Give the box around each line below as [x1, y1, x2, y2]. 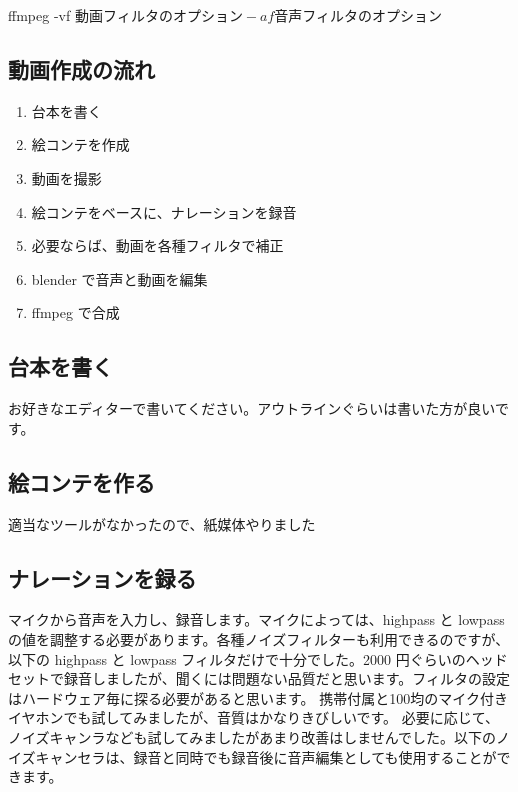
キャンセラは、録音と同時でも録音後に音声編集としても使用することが [35, 746, 497, 767]
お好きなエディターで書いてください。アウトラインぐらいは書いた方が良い [8, 398, 495, 419]
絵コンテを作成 [31, 134, 130, 155]
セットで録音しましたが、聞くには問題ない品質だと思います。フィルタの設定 [8, 668, 511, 689]
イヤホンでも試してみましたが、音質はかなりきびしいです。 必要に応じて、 [8, 707, 500, 728]
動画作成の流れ [8, 53, 155, 84]
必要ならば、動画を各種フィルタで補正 [31, 235, 284, 256]
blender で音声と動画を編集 [31, 268, 208, 289]
